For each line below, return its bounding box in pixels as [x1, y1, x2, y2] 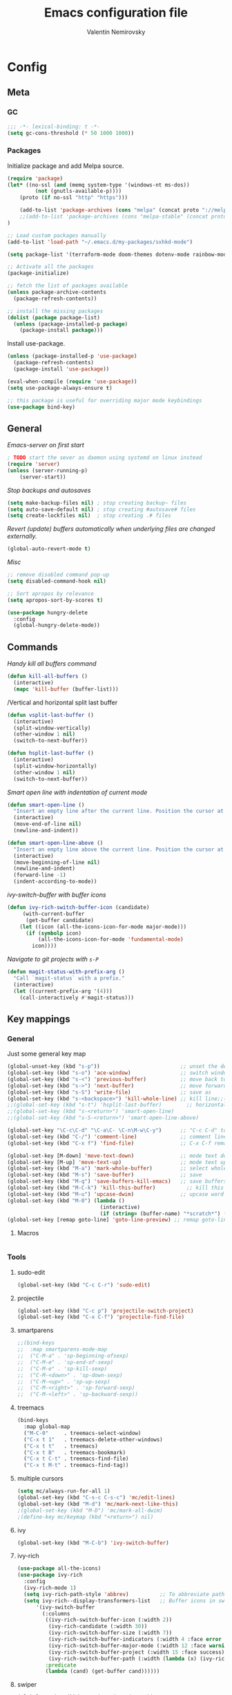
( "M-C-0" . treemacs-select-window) [23, 1430, 142, 1436]
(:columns [42, 1610, 70, 1617]
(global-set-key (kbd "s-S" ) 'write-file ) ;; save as [7, 1089, 212, 1096]
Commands [7, 641, 59, 653]
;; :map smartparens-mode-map [17, 1346, 108, 1353]
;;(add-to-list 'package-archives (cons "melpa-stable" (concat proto [19, 213, 227, 221]
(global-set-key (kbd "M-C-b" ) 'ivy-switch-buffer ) [17, 1539, 169, 1546]
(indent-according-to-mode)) [13, 878, 97, 886]
